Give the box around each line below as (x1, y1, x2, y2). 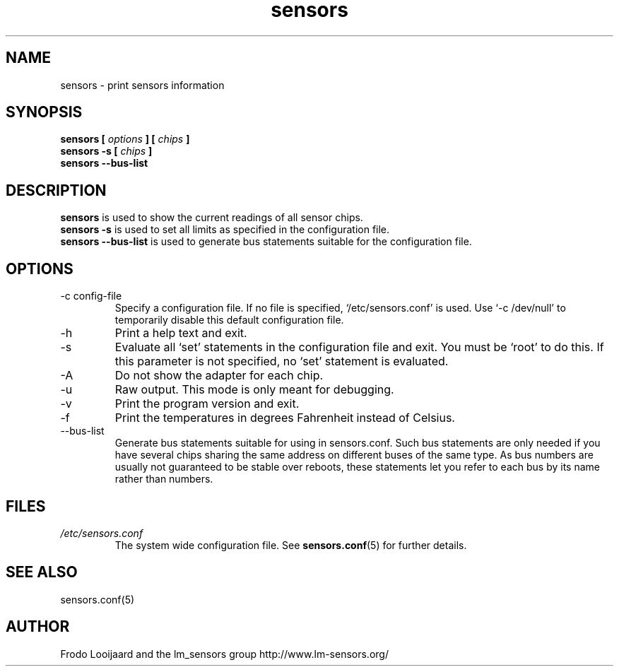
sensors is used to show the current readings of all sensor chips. (60, 211, 363, 224)
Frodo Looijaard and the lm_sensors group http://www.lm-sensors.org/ (60, 647, 389, 660)
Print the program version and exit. (114, 396, 300, 411)
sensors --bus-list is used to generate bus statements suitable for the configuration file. (60, 235, 472, 248)
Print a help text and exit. (114, 326, 247, 341)
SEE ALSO (6, 563, 78, 582)
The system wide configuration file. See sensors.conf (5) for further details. (114, 538, 467, 551)
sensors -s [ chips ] (60, 145, 153, 158)
